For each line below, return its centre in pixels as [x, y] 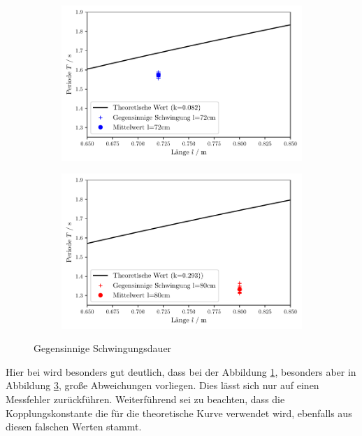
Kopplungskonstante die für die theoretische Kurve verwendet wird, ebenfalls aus [179, 413]
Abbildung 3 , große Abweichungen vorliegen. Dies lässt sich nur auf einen [162, 385]
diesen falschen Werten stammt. [74, 427]
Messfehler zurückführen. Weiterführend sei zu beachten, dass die [145, 399]
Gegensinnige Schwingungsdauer [103, 348]
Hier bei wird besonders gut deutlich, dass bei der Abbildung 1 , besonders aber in [181, 371]
